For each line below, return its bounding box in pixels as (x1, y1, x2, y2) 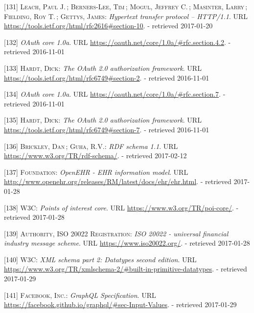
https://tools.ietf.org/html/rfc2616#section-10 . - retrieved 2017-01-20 (4, 21, 213, 31)
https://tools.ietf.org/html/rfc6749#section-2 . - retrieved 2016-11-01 (4, 72, 209, 83)
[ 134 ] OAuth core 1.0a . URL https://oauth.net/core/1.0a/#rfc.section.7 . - (4, 89, 226, 99)
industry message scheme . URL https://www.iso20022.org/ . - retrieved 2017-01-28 (4, 238, 250, 248)
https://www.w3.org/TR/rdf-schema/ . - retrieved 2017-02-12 (4, 150, 187, 161)
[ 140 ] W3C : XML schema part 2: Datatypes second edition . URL (4, 254, 197, 264)
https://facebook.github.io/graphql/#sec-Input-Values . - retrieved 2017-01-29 (4, 299, 237, 310)
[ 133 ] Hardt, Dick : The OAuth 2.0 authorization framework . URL (4, 63, 202, 73)
